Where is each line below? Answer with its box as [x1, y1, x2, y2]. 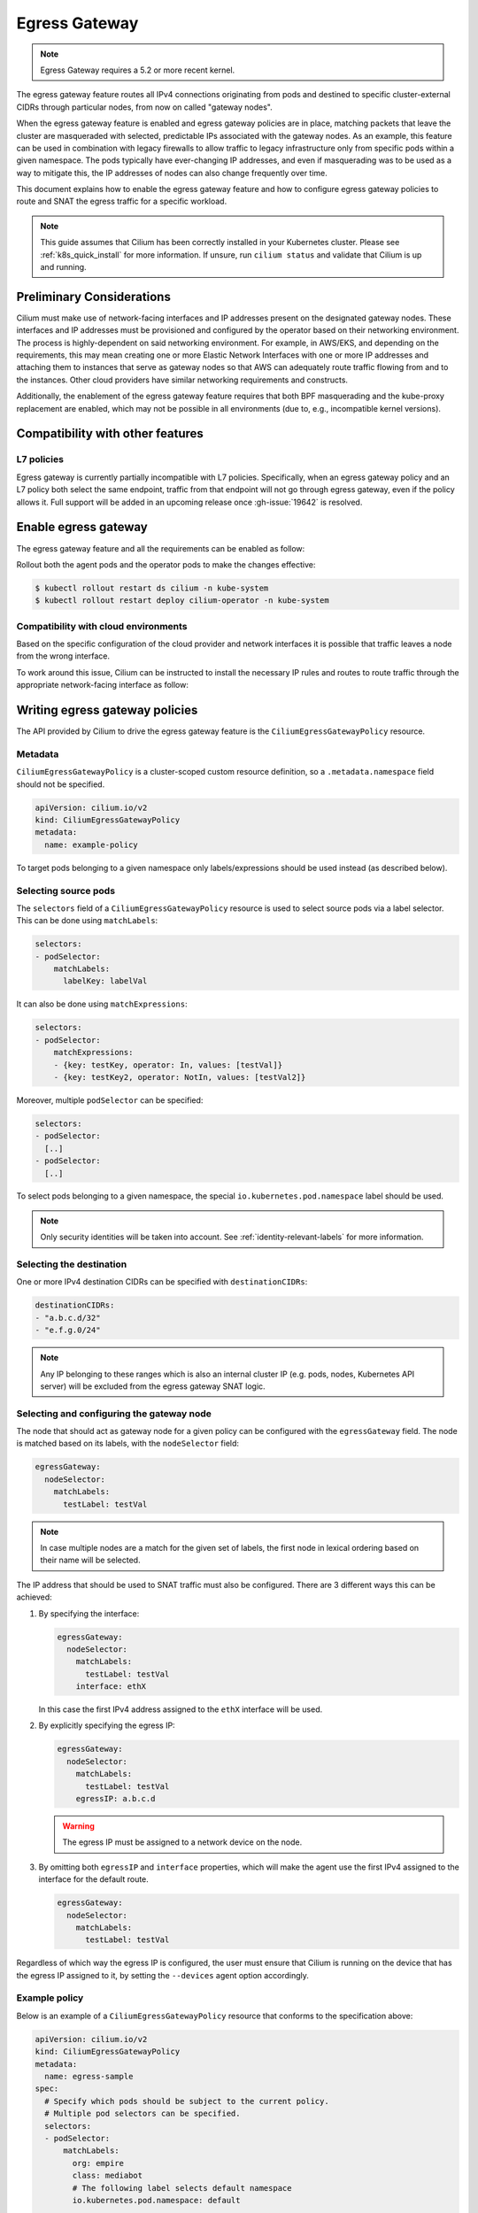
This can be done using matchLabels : [16, 915, 158, 926]
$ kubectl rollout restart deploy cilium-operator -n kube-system [35, 596, 329, 605]
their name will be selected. [40, 1554, 141, 1566]
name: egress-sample [44, 2071, 134, 2082]
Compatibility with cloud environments [16, 620, 188, 632]
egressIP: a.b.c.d [75, 1793, 156, 1804]
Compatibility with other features [16, 426, 204, 442]
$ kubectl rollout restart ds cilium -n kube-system [35, 582, 269, 593]
